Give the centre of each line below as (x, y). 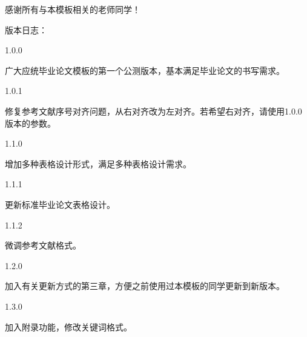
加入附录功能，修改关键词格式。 (68, 326)
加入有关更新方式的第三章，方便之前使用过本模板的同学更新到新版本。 (145, 286)
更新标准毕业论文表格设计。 (60, 204)
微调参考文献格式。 (43, 245)
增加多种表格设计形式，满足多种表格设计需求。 (98, 163)
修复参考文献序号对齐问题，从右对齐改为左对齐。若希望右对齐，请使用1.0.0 (153, 111)
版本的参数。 (30, 123)
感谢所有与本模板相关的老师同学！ (73, 9)
